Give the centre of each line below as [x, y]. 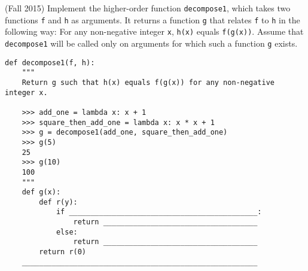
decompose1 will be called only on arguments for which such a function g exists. [151, 43]
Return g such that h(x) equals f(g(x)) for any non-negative [148, 82]
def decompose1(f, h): [50, 63]
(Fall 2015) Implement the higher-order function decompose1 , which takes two [148, 8]
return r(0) [63, 252]
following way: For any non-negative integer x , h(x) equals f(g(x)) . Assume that [154, 31]
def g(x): [41, 192]
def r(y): [58, 202]
